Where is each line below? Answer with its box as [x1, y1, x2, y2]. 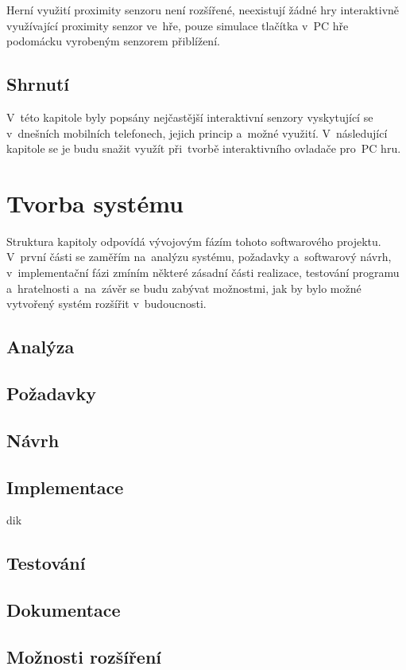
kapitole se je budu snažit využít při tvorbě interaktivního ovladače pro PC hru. [6, 140, 401, 157]
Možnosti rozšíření [6, 644, 162, 668]
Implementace [6, 474, 124, 499]
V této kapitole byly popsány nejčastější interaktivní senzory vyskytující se [6, 108, 373, 125]
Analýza [6, 334, 75, 359]
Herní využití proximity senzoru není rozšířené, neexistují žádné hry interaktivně [6, 2, 400, 18]
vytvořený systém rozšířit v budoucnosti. [6, 295, 207, 312]
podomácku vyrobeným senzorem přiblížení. [6, 33, 220, 49]
